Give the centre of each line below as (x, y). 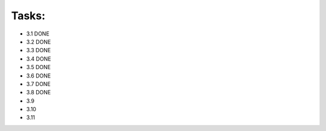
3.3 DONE (39, 50)
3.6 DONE (39, 76)
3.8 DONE (39, 93)
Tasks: (28, 16)
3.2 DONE (39, 41)
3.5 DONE (39, 67)
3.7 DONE (38, 84)
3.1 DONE (38, 34)
